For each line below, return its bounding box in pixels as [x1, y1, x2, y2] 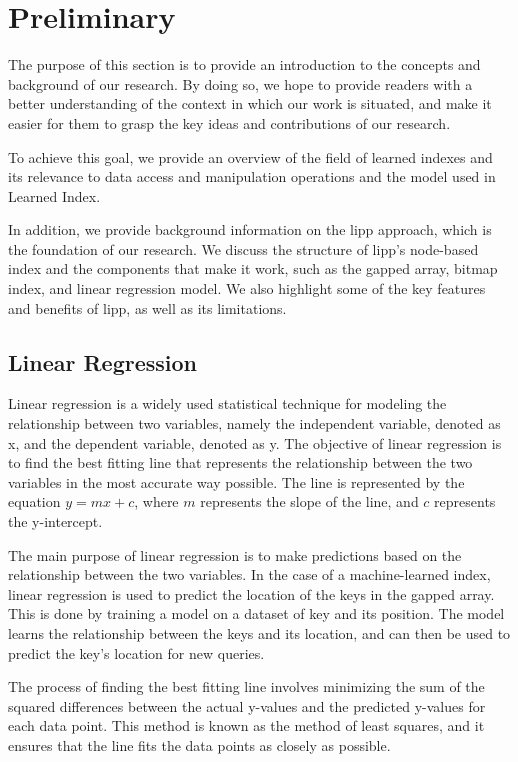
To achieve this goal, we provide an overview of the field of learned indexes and [8, 146, 493, 167]
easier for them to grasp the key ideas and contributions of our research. [8, 112, 451, 133]
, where [134, 491, 179, 512]
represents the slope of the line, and [200, 491, 419, 512]
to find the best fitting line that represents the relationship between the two [8, 452, 473, 473]
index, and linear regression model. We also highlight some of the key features [8, 278, 486, 299]
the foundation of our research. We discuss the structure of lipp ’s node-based [8, 238, 479, 259]
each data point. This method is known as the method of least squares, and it [8, 715, 485, 736]
